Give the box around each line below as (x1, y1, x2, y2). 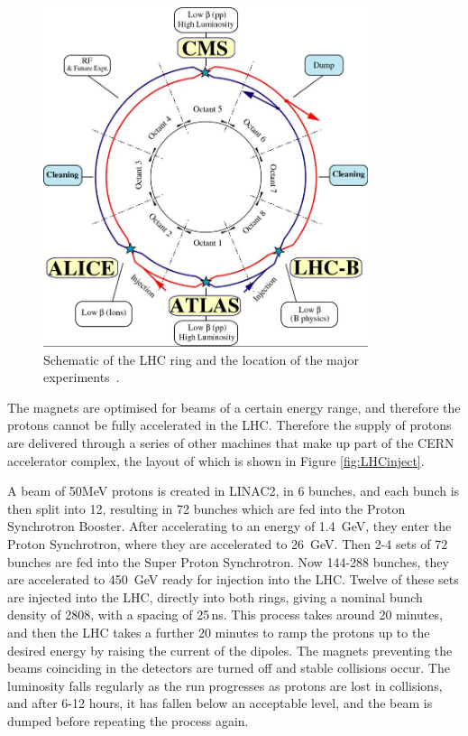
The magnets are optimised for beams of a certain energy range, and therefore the (7, 397, 461, 416)
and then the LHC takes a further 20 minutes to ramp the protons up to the (7, 623, 430, 642)
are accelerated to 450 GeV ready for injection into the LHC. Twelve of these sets (7, 570, 459, 589)
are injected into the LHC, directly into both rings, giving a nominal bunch (7, 587, 423, 606)
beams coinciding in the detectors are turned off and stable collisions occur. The (7, 658, 450, 677)
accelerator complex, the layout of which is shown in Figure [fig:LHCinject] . (7, 451, 425, 470)
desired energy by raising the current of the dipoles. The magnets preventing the (7, 640, 453, 659)
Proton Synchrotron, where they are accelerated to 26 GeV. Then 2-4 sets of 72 (7, 535, 448, 554)
